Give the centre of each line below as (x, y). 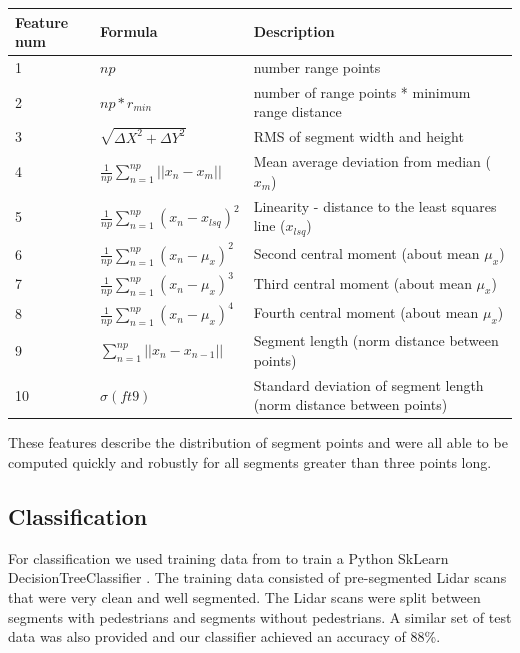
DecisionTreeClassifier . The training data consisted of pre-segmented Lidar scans (257, 577)
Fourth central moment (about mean (366, 312)
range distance (297, 111)
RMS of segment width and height (358, 136)
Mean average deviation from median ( (372, 161)
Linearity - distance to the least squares (375, 205)
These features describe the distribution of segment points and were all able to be (258, 442)
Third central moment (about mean (362, 282)
